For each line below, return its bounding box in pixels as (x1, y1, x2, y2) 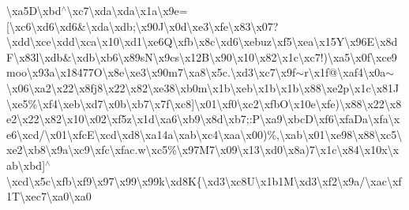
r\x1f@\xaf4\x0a (304, 64, 386, 81)
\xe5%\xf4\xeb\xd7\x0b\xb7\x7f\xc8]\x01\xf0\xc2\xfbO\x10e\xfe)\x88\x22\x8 (6, 95, 402, 111)
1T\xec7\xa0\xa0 (6, 188, 92, 204)
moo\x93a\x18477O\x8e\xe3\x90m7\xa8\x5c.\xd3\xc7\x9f (6, 64, 296, 81)
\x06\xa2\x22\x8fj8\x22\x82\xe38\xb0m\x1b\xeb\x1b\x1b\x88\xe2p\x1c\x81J (6, 79, 400, 96)
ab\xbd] (6, 156, 46, 173)
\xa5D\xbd (6, 2, 62, 18)
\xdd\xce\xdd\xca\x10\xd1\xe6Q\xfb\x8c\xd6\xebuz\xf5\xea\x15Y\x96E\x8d (6, 33, 398, 50)
